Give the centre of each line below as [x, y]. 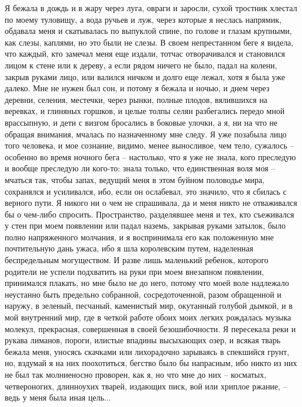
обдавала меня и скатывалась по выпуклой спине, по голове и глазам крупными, [148, 31]
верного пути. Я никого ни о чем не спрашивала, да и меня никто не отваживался [151, 203]
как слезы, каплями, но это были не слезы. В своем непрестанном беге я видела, [149, 42]
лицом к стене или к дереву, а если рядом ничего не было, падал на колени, [141, 65]
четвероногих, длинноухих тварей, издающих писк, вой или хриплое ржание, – [146, 386]
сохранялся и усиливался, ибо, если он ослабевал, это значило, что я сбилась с [146, 191]
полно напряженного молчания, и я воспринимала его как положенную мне [139, 237]
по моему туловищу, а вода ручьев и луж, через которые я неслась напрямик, [143, 19]
